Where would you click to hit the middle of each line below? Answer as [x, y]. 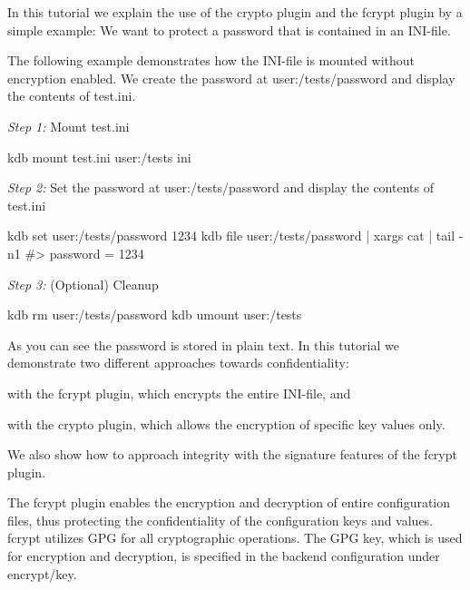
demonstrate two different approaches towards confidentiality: [178, 363]
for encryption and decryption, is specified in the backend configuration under [224, 556]
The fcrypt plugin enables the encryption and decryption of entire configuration [229, 502]
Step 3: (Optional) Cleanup [83, 284]
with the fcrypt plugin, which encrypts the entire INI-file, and [179, 393]
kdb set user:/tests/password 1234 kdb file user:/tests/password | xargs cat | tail [231, 236]
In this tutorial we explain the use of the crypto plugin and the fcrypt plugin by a [235, 12]
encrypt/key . [42, 573]
